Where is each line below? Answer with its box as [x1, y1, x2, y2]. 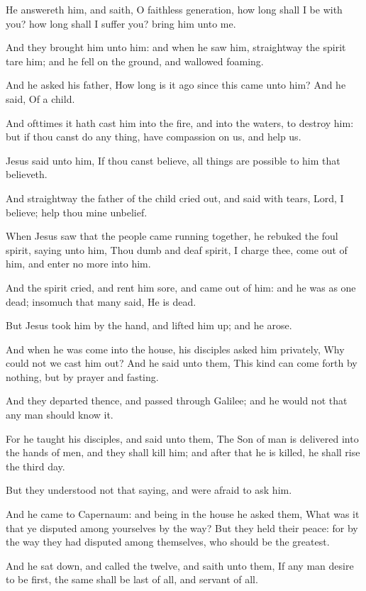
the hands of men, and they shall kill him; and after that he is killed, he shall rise [6, 445, 360, 460]
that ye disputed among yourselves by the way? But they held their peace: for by [6, 520, 358, 535]
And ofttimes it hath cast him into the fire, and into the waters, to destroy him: [6, 115, 354, 130]
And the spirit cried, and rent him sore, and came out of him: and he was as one [6, 280, 356, 294]
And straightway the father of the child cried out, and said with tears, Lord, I [6, 190, 344, 205]
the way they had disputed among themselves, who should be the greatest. [6, 534, 330, 549]
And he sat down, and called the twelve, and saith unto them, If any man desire [6, 558, 354, 573]
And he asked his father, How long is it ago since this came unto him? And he [6, 77, 346, 92]
